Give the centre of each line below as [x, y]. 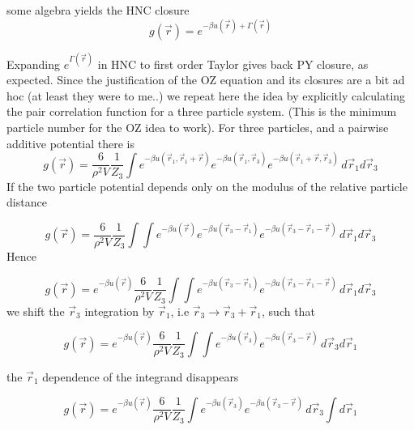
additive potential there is [71, 143]
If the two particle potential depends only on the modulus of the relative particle [207, 186]
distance [27, 202]
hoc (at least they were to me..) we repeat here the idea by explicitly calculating [206, 95]
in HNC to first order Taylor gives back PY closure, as [233, 64]
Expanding [33, 64]
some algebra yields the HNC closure [98, 10]
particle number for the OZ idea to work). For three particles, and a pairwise [198, 127]
